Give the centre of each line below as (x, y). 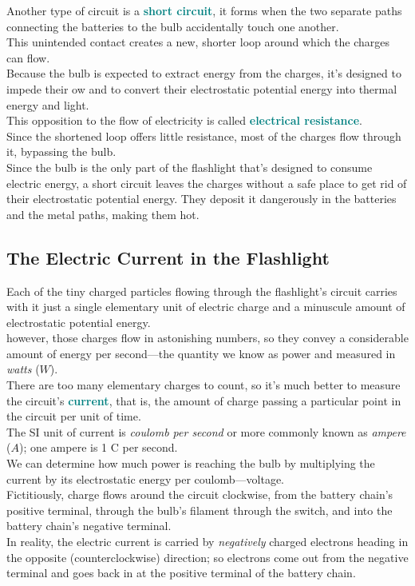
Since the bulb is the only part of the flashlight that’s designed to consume (190, 167)
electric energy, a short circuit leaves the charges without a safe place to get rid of (207, 183)
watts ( (23, 369)
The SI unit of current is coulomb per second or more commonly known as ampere (206, 431)
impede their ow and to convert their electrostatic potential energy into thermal (202, 88)
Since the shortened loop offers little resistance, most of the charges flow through (204, 136)
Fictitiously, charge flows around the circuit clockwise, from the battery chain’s (200, 494)
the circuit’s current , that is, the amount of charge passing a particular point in (204, 400)
